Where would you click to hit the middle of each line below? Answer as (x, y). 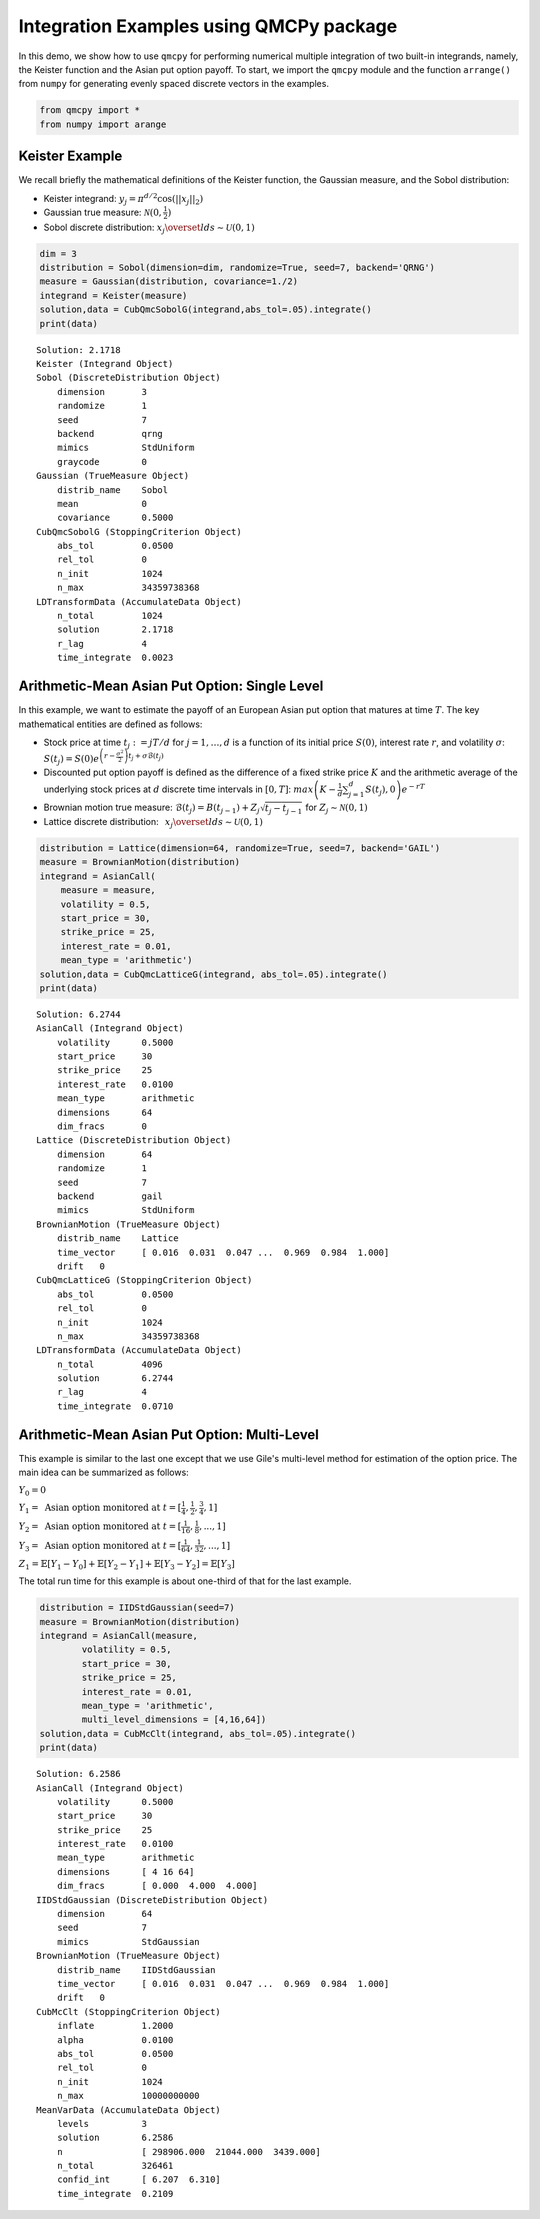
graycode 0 (102, 461)
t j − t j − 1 (284, 809)
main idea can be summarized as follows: (103, 1472)
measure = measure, (108, 890)
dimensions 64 (104, 1112)
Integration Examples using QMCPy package (208, 26)
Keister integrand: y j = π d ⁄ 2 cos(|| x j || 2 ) (123, 199)
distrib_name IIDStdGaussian (136, 1969)
